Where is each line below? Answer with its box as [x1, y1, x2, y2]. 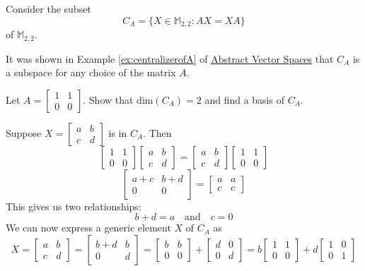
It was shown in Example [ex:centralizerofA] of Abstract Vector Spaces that [6, 51, 334, 66]
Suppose [6, 125, 42, 140]
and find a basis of [204, 92, 284, 107]
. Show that [83, 92, 134, 107]
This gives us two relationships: [6, 198, 141, 213]
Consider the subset [6, 1, 91, 16]
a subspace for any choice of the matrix [6, 65, 176, 80]
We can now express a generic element [6, 220, 171, 235]
